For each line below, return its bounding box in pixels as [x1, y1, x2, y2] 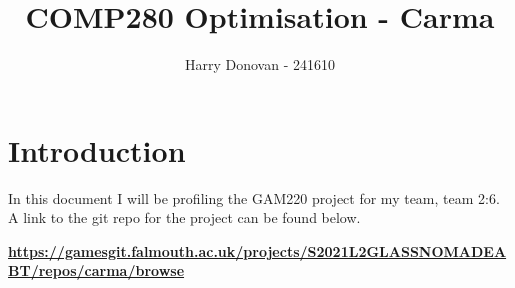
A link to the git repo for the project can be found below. [8, 207, 361, 228]
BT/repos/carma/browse [8, 260, 185, 281]
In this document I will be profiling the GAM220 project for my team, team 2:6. [8, 187, 500, 208]
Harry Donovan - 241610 [185, 54, 335, 75]
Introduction [8, 129, 186, 170]
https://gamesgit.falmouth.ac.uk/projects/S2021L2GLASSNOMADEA [8, 240, 507, 261]
